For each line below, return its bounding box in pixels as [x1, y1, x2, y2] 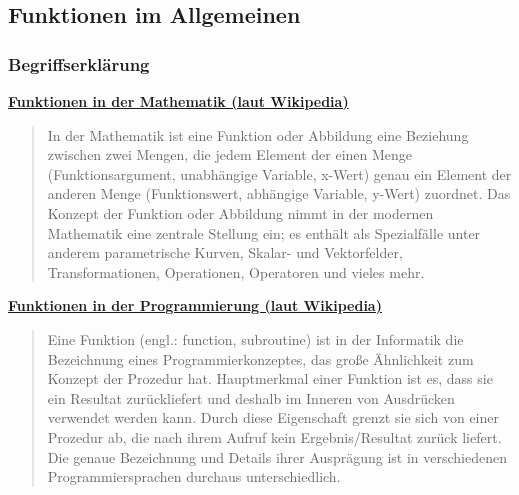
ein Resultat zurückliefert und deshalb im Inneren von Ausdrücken [47, 387, 455, 408]
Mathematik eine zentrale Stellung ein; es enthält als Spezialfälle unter [47, 222, 481, 243]
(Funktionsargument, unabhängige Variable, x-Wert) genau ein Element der [47, 163, 512, 184]
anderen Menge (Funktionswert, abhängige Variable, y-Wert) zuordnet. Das [47, 183, 511, 204]
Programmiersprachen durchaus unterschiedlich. [47, 466, 341, 487]
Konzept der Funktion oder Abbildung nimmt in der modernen [47, 202, 434, 223]
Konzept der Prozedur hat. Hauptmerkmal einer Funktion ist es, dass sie [47, 368, 493, 389]
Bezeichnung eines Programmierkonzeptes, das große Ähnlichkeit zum [47, 348, 474, 369]
